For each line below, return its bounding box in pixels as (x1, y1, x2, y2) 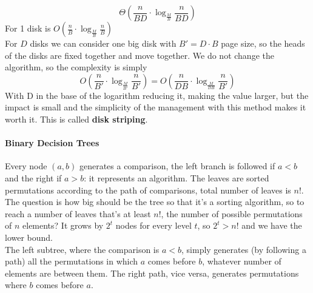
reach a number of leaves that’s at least (5, 207, 151, 220)
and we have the (241, 219, 302, 232)
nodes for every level (115, 219, 192, 232)
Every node (5, 160, 47, 172)
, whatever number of (202, 255, 281, 268)
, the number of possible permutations (161, 207, 303, 220)
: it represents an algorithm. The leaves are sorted (84, 171, 269, 184)
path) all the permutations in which (5, 255, 138, 268)
